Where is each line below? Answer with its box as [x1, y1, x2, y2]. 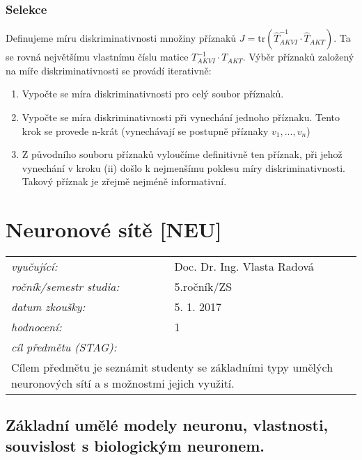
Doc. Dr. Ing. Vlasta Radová [174, 258, 314, 275]
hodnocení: [11, 319, 62, 335]
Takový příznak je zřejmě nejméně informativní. [22, 174, 227, 189]
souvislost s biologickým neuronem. [6, 434, 265, 456]
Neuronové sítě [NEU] [6, 215, 222, 244]
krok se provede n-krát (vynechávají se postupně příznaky [22, 123, 269, 138]
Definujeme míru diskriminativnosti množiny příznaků [6, 31, 237, 45]
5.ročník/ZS [174, 278, 233, 295]
